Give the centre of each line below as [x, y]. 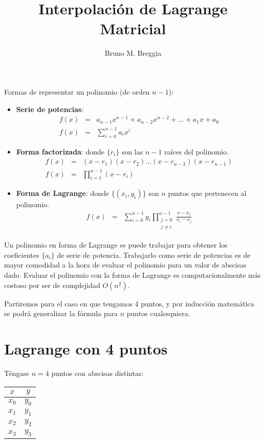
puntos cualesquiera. [158, 313]
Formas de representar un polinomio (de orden [77, 91]
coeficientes [22, 254]
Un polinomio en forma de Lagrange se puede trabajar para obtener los [116, 245]
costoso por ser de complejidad [52, 285]
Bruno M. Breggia [133, 53]
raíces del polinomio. [196, 151]
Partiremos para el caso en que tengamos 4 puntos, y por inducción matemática [129, 303]
